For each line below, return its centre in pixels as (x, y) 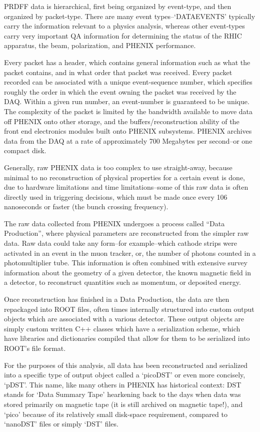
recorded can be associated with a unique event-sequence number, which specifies (128, 82)
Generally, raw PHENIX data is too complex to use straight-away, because (118, 167)
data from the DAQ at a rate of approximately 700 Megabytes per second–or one (128, 140)
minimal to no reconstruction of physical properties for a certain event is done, (124, 177)
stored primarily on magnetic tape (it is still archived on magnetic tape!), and (123, 404)
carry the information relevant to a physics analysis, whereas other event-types (124, 26)
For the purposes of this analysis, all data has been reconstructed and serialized (126, 365)
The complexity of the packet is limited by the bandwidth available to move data (128, 111)
